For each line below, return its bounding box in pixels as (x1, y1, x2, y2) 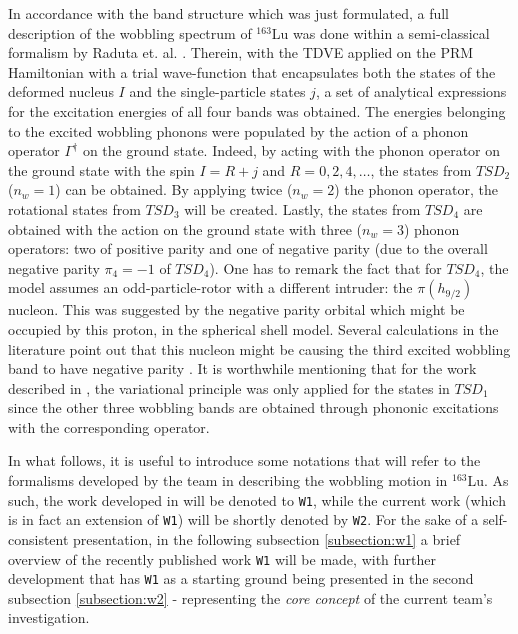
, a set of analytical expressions (315, 81, 507, 102)
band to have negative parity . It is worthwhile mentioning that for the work (8, 358, 477, 379)
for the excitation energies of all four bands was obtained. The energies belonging (8, 100, 506, 121)
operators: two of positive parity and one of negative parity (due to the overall (8, 238, 488, 259)
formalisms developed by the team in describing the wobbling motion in (8, 470, 448, 491)
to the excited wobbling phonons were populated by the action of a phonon (8, 120, 469, 141)
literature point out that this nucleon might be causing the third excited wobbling (8, 338, 511, 359)
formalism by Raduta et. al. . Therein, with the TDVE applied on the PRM (8, 42, 474, 63)
